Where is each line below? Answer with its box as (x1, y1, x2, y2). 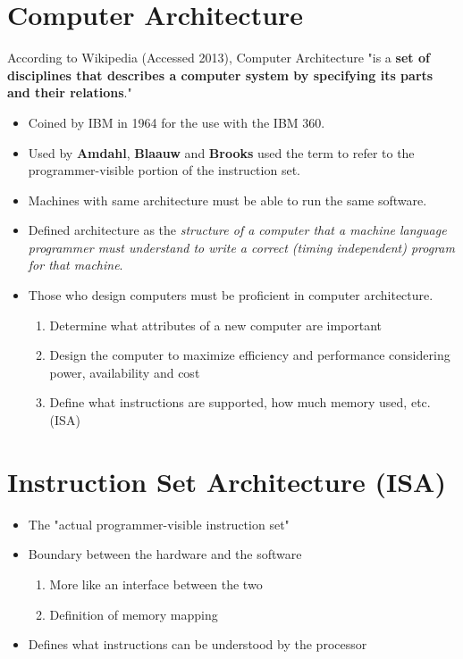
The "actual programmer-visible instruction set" (28, 514, 290, 533)
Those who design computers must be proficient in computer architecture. (28, 286, 434, 304)
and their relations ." (7, 83, 132, 102)
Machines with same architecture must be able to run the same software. (28, 190, 427, 209)
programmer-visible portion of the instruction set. (28, 161, 300, 179)
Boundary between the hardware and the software (28, 545, 302, 563)
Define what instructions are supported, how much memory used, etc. (49, 393, 431, 412)
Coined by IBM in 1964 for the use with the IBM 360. (28, 113, 325, 131)
